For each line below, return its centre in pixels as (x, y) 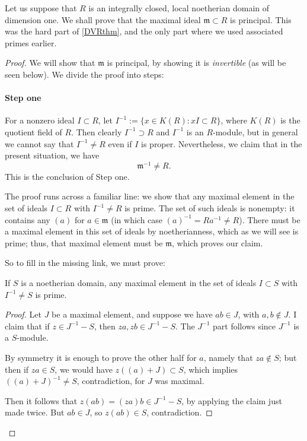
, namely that (228, 357)
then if (17, 369)
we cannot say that (39, 143)
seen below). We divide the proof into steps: (84, 74)
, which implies (211, 369)
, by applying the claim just (232, 400)
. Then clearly (97, 131)
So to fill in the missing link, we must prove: (85, 263)
